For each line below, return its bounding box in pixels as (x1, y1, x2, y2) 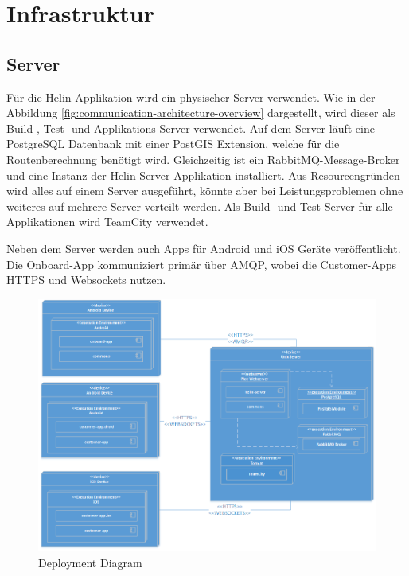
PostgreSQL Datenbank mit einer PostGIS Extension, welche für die (6, 135, 340, 152)
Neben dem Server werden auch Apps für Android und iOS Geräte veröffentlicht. (6, 239, 401, 256)
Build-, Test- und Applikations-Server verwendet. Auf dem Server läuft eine (6, 119, 375, 136)
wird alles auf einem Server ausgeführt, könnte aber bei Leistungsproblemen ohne (6, 182, 403, 199)
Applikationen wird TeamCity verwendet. (6, 213, 208, 230)
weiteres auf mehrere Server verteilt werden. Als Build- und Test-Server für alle (6, 197, 393, 214)
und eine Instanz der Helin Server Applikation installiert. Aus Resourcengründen (6, 166, 400, 183)
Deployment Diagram (38, 554, 142, 570)
